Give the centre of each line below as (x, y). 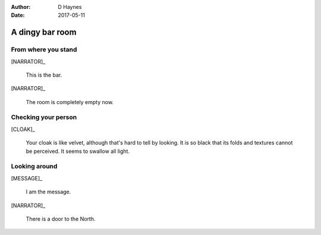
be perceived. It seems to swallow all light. (78, 151)
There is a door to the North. (61, 219)
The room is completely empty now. (70, 102)
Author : (21, 7)
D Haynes (70, 7)
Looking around (34, 167)
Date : (18, 15)
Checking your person (44, 117)
